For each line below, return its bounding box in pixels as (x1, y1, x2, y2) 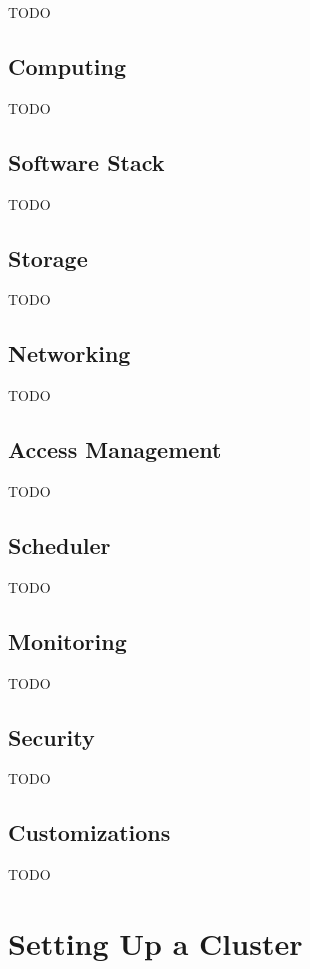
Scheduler (8, 529, 111, 560)
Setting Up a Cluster (8, 922, 303, 963)
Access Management (8, 434, 222, 465)
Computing (8, 50, 127, 81)
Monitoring (8, 625, 127, 656)
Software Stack (8, 146, 165, 177)
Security (8, 721, 95, 752)
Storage (8, 242, 88, 273)
